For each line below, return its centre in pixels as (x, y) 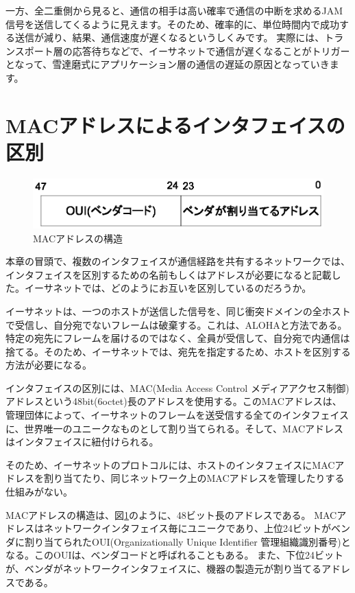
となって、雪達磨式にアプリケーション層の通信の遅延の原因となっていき (168, 64)
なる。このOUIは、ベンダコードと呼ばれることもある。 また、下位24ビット (175, 555)
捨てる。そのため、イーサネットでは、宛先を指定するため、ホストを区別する (178, 351)
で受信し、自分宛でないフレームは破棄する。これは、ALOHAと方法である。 (176, 324)
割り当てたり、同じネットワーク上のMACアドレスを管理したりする (194, 478)
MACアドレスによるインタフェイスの (175, 125)
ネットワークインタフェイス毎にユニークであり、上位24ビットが (187, 528)
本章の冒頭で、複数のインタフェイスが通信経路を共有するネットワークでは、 (178, 261)
